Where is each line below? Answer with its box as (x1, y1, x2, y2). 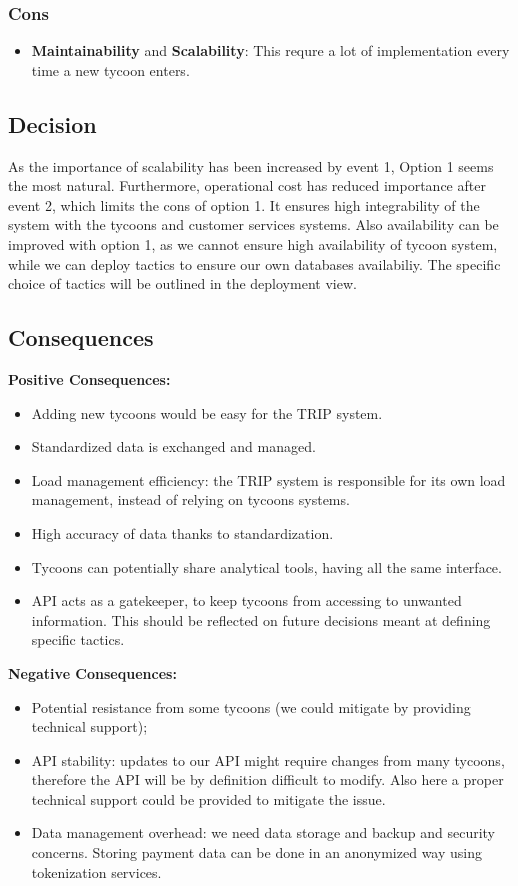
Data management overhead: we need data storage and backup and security (31, 822, 496, 843)
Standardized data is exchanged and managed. (31, 436, 316, 457)
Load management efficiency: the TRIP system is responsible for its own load (31, 469, 506, 490)
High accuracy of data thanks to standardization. (31, 522, 334, 543)
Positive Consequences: (8, 368, 171, 389)
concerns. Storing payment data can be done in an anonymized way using (31, 842, 482, 863)
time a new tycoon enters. (31, 59, 190, 80)
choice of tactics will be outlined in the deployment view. (8, 273, 357, 294)
